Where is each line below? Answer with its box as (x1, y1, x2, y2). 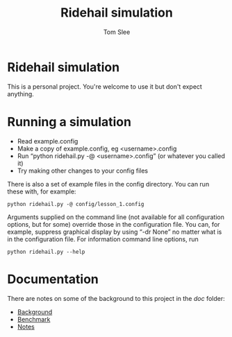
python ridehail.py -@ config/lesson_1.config (7, 200, 144, 207)
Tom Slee (103, 28, 131, 36)
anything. (7, 89, 35, 98)
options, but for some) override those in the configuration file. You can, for (7, 220, 220, 228)
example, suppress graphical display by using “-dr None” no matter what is (7, 227, 222, 236)
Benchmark (17, 315, 51, 323)
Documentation (7, 271, 99, 287)
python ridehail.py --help (7, 248, 85, 255)
